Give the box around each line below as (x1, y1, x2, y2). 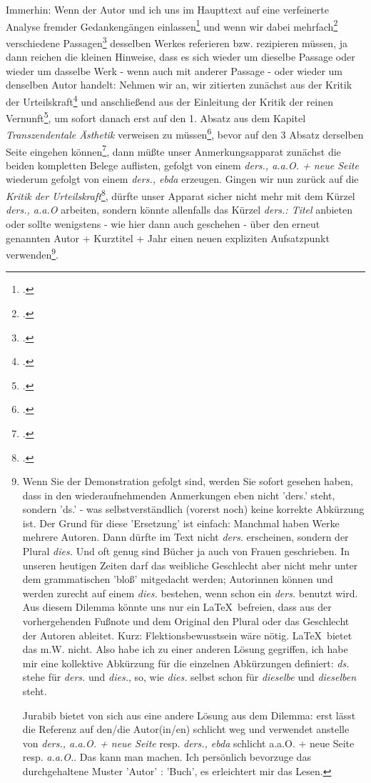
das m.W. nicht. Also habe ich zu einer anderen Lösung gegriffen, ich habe (22, 642, 348, 657)
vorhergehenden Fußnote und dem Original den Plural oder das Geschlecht (22, 614, 350, 629)
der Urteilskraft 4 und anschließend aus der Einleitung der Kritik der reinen (6, 91, 333, 109)
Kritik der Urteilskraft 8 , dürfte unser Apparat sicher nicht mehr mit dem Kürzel (6, 186, 355, 203)
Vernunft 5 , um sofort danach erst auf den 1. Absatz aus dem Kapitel (6, 109, 306, 125)
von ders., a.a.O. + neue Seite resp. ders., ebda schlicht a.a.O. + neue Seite (22, 735, 355, 750)
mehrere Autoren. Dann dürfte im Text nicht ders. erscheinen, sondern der (22, 529, 349, 544)
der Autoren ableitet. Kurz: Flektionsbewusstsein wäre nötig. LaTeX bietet (22, 627, 352, 642)
